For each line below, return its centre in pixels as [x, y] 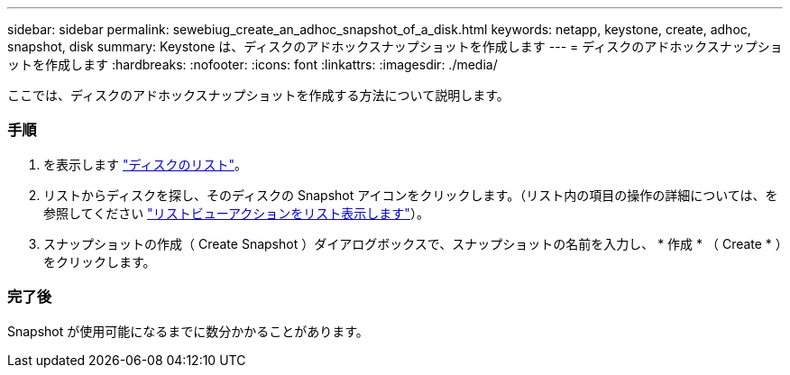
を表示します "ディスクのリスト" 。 [145, 164]
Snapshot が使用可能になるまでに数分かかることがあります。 [188, 331]
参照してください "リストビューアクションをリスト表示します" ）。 [236, 213]
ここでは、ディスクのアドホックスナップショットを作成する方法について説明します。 [258, 95]
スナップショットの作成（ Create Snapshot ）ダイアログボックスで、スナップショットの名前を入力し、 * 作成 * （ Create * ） [413, 243]
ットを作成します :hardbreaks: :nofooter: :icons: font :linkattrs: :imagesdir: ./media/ [253, 64]
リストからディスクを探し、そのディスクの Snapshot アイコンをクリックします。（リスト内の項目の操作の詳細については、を [411, 195]
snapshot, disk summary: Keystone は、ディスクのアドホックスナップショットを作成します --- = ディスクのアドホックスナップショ [395, 46]
